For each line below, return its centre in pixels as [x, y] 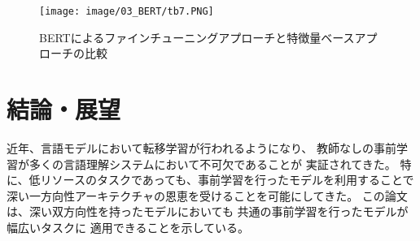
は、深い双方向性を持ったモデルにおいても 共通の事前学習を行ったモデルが [208, 211]
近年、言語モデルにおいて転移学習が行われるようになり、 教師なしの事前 [201, 147]
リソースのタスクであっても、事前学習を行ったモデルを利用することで [227, 180]
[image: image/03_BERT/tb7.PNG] [127, 11]
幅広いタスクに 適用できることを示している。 [128, 227]
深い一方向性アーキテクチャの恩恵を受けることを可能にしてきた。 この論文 [207, 195]
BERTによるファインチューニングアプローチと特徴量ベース [197, 37]
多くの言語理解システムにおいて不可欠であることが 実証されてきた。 [212, 164]
